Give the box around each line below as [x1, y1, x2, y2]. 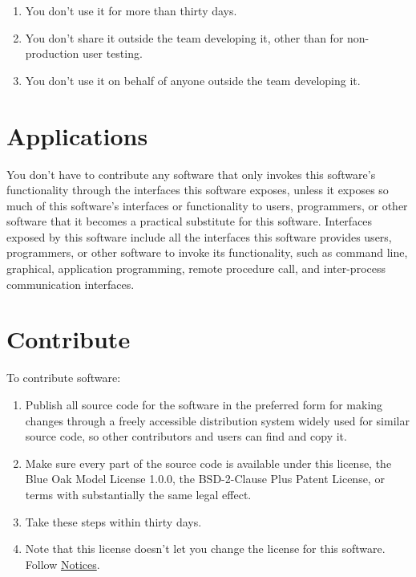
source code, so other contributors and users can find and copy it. [25, 428, 347, 445]
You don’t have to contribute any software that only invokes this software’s [6, 165, 376, 182]
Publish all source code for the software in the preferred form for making [25, 396, 383, 412]
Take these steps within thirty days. [25, 513, 202, 530]
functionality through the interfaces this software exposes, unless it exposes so [6, 181, 389, 198]
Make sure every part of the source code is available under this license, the [25, 454, 392, 471]
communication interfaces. [6, 275, 135, 292]
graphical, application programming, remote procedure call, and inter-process [6, 260, 386, 277]
